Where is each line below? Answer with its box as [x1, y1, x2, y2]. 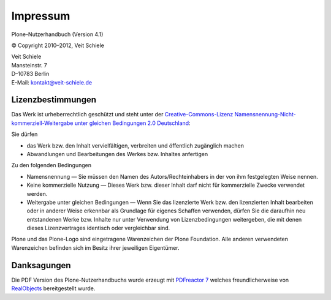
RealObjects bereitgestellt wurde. [11, 285, 96, 292]
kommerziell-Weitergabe [11, 119, 74, 127]
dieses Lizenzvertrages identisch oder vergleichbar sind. [26, 224, 170, 232]
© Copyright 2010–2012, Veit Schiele [11, 42, 104, 49]
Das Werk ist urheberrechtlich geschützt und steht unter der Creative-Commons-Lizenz [11, 111, 234, 118]
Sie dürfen [11, 130, 38, 138]
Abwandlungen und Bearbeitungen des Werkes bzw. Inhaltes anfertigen [26, 150, 208, 157]
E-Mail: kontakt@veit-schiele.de [11, 78, 92, 86]
